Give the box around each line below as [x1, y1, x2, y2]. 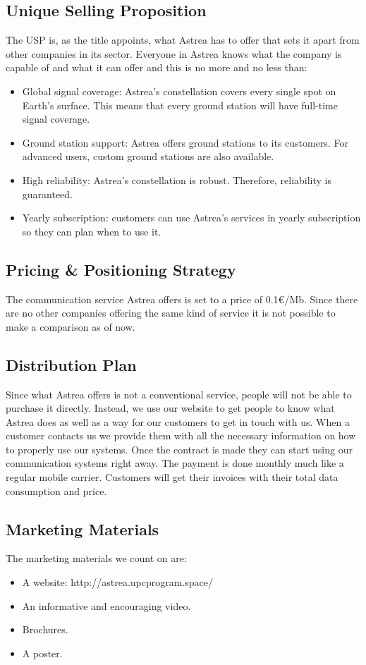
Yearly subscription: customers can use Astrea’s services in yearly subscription [22, 210, 361, 225]
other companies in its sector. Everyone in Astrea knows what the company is [6, 46, 342, 61]
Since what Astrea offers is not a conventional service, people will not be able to [6, 386, 352, 401]
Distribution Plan [6, 353, 137, 375]
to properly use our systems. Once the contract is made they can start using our [6, 441, 353, 456]
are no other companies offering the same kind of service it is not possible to [6, 305, 336, 320]
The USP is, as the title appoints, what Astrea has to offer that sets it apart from [6, 32, 360, 47]
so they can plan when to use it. [22, 224, 161, 238]
